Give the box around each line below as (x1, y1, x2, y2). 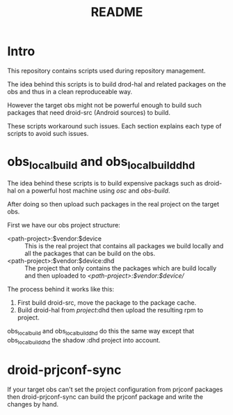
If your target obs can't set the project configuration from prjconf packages (7, 385, 223, 393)
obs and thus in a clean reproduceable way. (7, 87, 133, 96)
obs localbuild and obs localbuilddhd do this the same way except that (7, 327, 195, 337)
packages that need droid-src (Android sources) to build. (7, 108, 170, 116)
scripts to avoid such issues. (7, 129, 89, 137)
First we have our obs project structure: (7, 221, 120, 229)
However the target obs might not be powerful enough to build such (7, 100, 202, 109)
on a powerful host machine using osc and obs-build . (17, 186, 170, 195)
